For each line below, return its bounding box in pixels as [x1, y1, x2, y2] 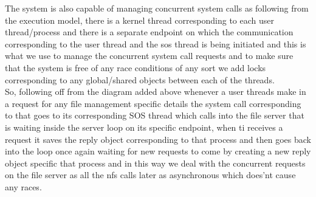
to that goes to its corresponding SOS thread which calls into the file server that [5, 109, 304, 122]
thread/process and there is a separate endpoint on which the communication [5, 26, 294, 38]
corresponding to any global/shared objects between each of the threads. [5, 73, 275, 86]
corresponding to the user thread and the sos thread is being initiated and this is [5, 37, 306, 50]
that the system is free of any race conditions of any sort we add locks [5, 61, 266, 74]
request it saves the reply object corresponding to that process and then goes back [5, 133, 311, 145]
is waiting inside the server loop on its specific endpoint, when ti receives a [5, 120, 283, 133]
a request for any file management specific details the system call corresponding [5, 97, 301, 109]
